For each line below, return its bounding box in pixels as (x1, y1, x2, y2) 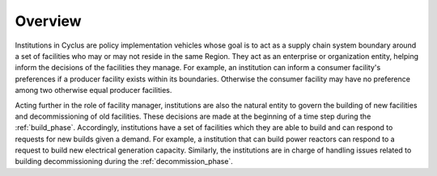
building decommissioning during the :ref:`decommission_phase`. (15, 157, 234, 166)
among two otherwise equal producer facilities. (15, 86, 172, 95)
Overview (15, 12, 82, 30)
